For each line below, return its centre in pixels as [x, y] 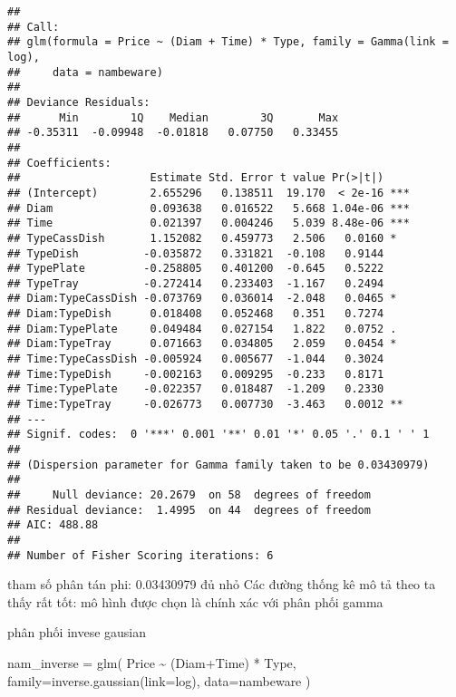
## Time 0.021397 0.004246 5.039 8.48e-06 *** [209, 223]
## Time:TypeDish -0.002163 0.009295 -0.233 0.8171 [196, 374]
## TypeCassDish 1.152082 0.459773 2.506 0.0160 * [202, 238]
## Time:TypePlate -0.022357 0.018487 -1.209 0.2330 [196, 389]
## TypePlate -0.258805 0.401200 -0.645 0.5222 [196, 269]
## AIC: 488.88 [53, 525]
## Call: [34, 27]
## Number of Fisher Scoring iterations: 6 [141, 555]
